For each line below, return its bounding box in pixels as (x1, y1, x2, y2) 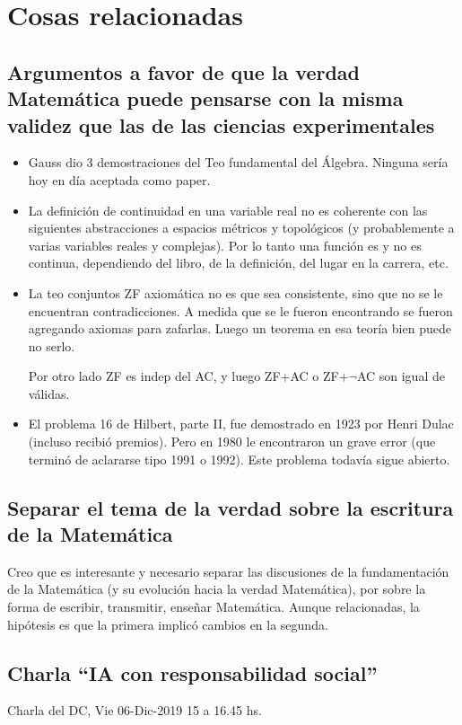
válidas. (28, 384, 70, 402)
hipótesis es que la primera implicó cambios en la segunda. (7, 614, 328, 633)
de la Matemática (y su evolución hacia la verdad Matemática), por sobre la (7, 579, 426, 598)
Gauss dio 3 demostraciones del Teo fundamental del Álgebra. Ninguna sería (28, 153, 449, 172)
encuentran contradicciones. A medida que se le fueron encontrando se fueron (28, 301, 453, 320)
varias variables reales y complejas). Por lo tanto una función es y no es (28, 235, 422, 254)
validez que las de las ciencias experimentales (7, 111, 435, 138)
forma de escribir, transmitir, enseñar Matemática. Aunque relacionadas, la (7, 597, 420, 616)
